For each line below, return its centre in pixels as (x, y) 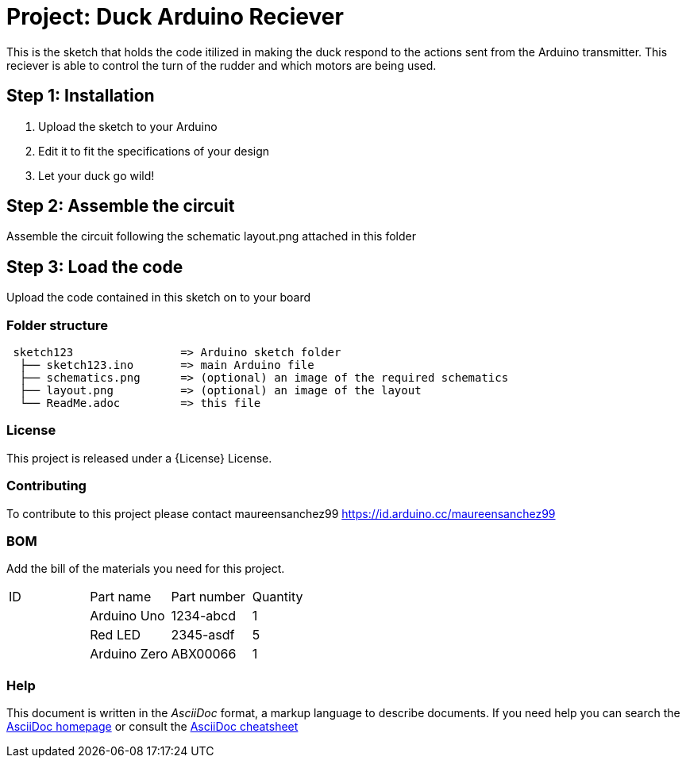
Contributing (46, 486)
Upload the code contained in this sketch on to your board (158, 298)
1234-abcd (203, 616)
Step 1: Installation (81, 96)
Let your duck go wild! (96, 175)
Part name (121, 597)
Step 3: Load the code (95, 267)
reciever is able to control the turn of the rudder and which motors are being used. (222, 65)
